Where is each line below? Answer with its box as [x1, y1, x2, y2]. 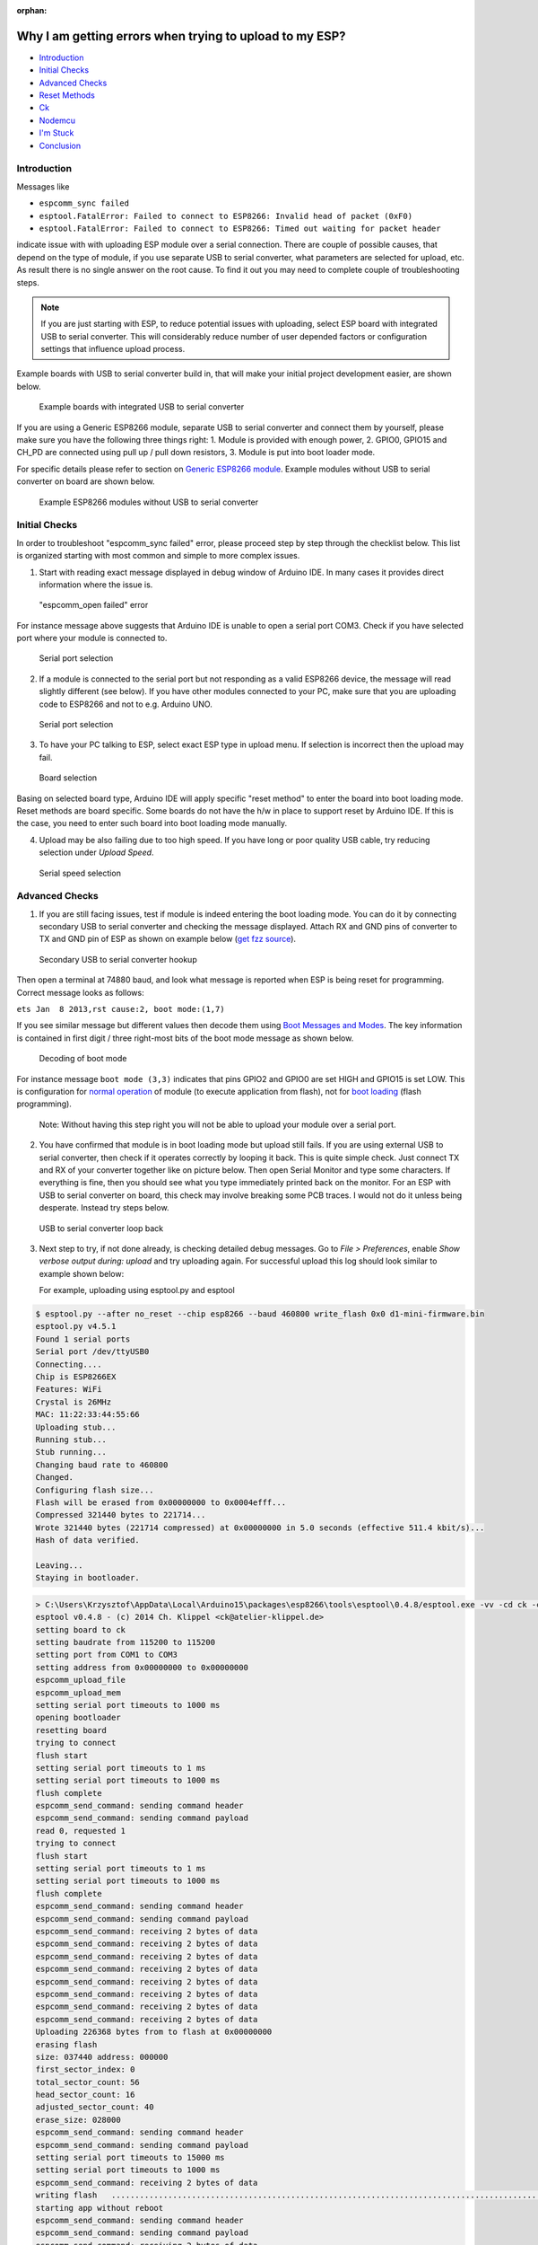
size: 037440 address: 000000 [35, 2052, 169, 2062]
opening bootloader [35, 1712, 121, 1723]
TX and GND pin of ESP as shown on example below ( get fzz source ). [39, 934, 296, 945]
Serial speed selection [39, 867, 121, 878]
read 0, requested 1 [35, 1826, 126, 1836]
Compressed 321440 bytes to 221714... [35, 1510, 206, 1520]
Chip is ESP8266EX [35, 1372, 117, 1382]
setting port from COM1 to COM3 [35, 1650, 178, 1660]
